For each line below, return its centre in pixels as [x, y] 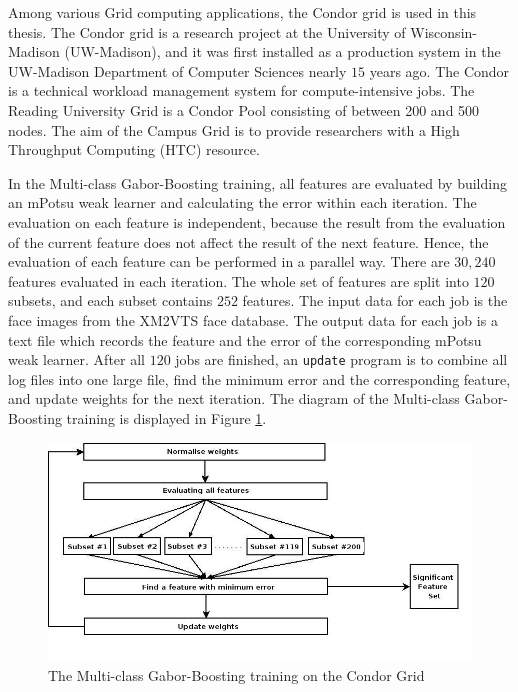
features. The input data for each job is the [375, 300]
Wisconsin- [443, 31]
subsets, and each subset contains [110, 300]
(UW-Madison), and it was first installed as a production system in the [282, 51]
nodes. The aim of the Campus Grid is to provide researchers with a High [234, 129]
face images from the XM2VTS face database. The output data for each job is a [253, 319]
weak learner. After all [77, 359]
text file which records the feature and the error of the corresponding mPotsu [245, 339]
